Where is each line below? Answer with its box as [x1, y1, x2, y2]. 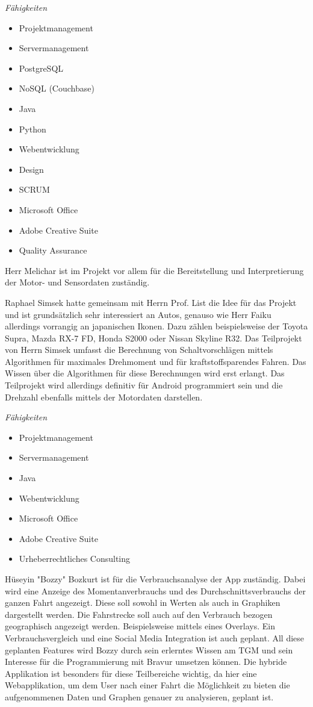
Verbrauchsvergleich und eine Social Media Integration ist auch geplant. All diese [5, 631, 305, 644]
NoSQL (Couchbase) [19, 82, 95, 95]
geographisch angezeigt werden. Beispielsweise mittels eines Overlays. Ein [5, 620, 275, 632]
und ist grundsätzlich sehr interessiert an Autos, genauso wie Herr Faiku [5, 308, 271, 320]
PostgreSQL [19, 61, 64, 74]
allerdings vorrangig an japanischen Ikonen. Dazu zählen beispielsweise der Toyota [5, 320, 308, 332]
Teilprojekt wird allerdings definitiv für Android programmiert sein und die [5, 379, 283, 391]
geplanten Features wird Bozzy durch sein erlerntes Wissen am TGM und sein [5, 643, 293, 656]
